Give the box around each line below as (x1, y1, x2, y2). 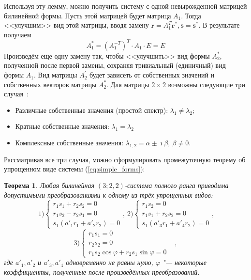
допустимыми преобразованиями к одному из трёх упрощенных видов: (4, 189, 213, 200)
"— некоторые (162, 257, 207, 267)
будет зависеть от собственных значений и (89, 70, 215, 80)
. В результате (198, 20, 240, 30)
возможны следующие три (168, 79, 245, 89)
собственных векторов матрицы (4, 79, 97, 89)
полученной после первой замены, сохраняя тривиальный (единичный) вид (4, 60, 226, 70)
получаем (4, 29, 31, 39)
